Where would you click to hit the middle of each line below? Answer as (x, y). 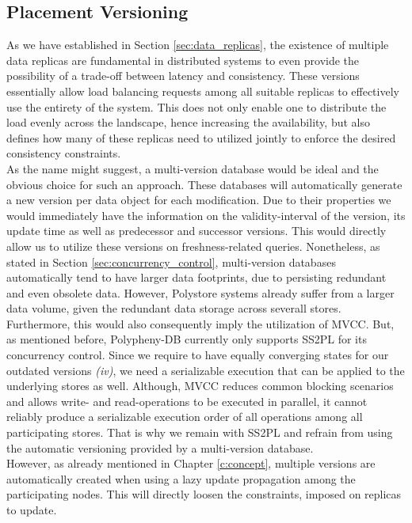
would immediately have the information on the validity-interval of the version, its (206, 215)
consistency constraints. (64, 153)
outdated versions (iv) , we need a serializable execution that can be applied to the (206, 370)
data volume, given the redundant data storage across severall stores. (174, 308)
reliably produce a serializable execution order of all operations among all (185, 417)
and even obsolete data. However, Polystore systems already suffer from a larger (200, 292)
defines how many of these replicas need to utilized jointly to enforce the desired (201, 137)
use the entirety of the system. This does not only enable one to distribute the (196, 106)
